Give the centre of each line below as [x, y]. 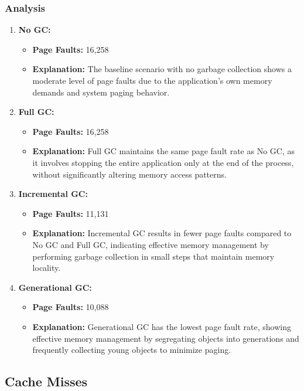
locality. [47, 268]
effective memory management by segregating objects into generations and [166, 338]
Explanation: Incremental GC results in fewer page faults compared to [162, 233]
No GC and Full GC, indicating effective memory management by [151, 244]
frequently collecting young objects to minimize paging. [132, 350]
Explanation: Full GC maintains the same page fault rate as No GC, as [163, 151]
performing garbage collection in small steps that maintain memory [153, 256]
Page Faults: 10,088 [71, 307]
